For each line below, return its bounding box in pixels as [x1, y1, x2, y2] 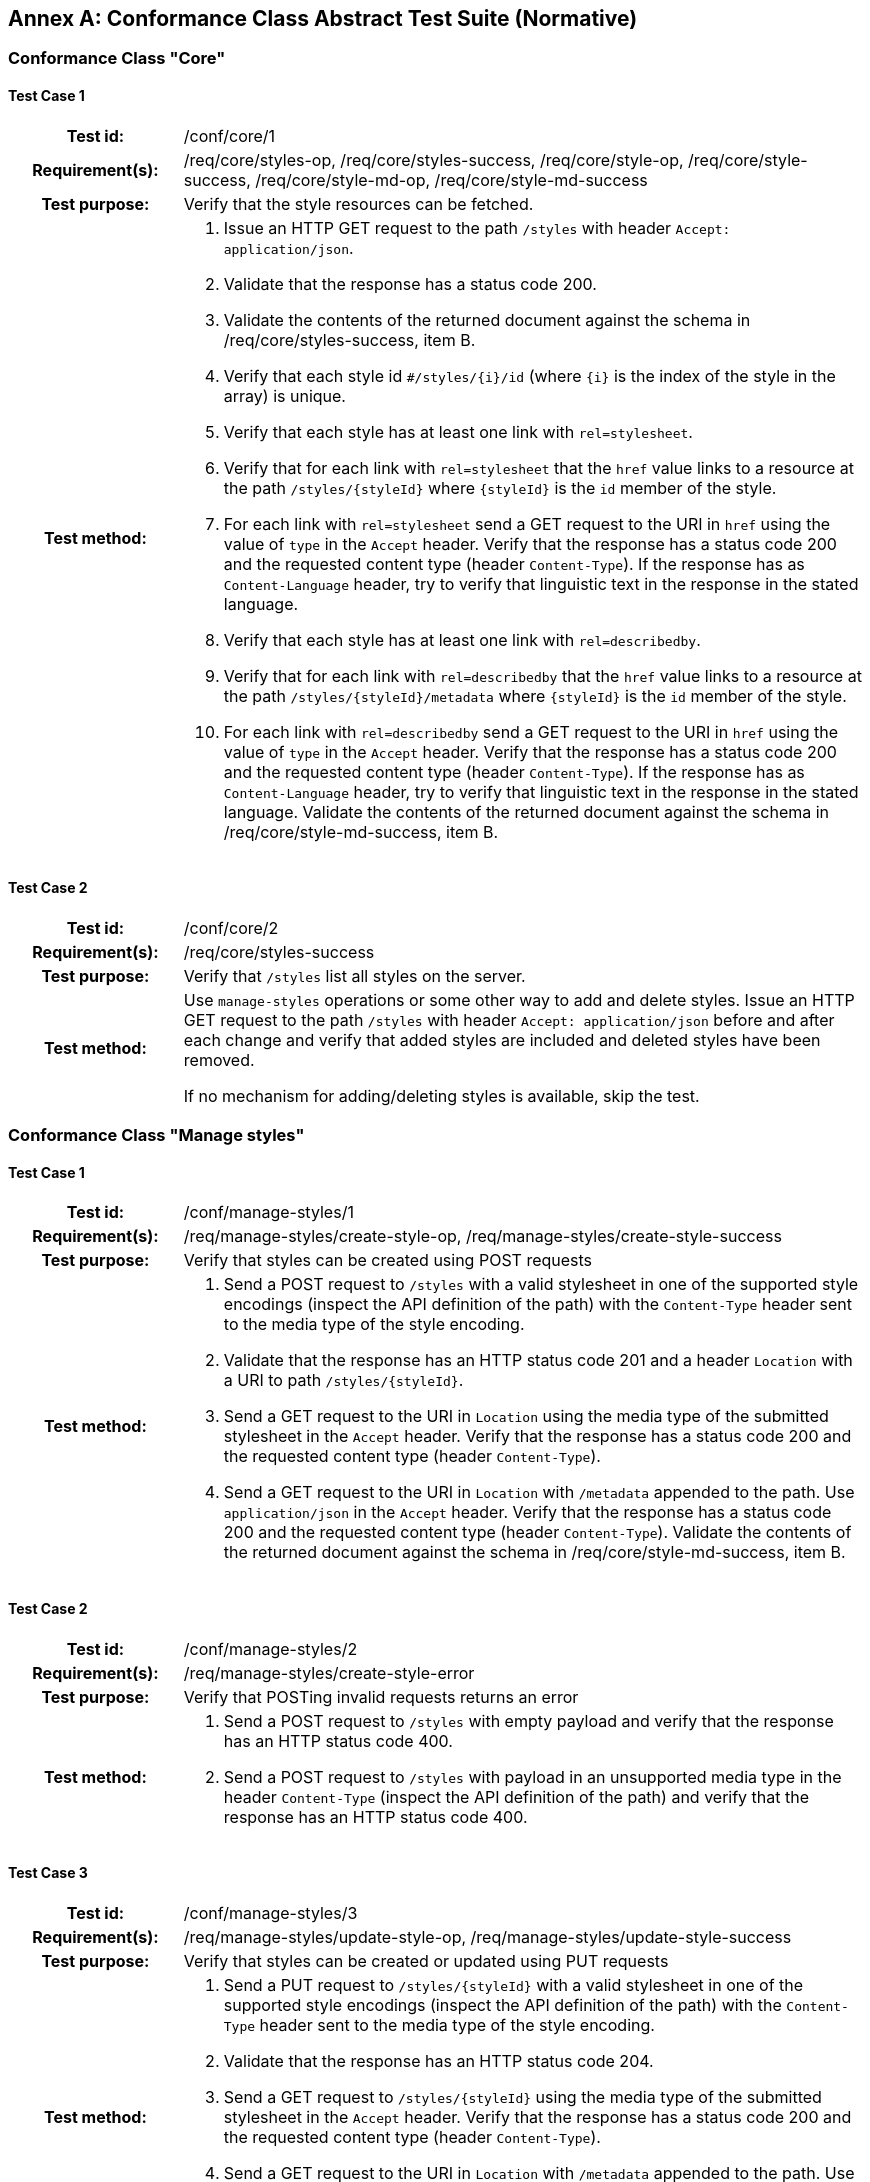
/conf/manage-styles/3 [183, 1902, 358, 1923]
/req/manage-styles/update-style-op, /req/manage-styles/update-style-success [183, 1926, 792, 1947]
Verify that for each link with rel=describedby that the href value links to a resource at [223, 665, 862, 686]
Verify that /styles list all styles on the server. [183, 965, 526, 986]
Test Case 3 [8, 1864, 88, 1882]
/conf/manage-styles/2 [183, 1638, 358, 1659]
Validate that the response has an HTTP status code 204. [223, 2050, 654, 2071]
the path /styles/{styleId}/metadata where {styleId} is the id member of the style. [223, 685, 847, 706]
